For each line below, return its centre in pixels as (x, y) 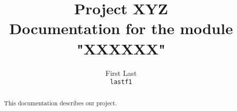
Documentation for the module (121, 28)
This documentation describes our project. (60, 103)
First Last (121, 73)
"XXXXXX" (121, 48)
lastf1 (121, 82)
